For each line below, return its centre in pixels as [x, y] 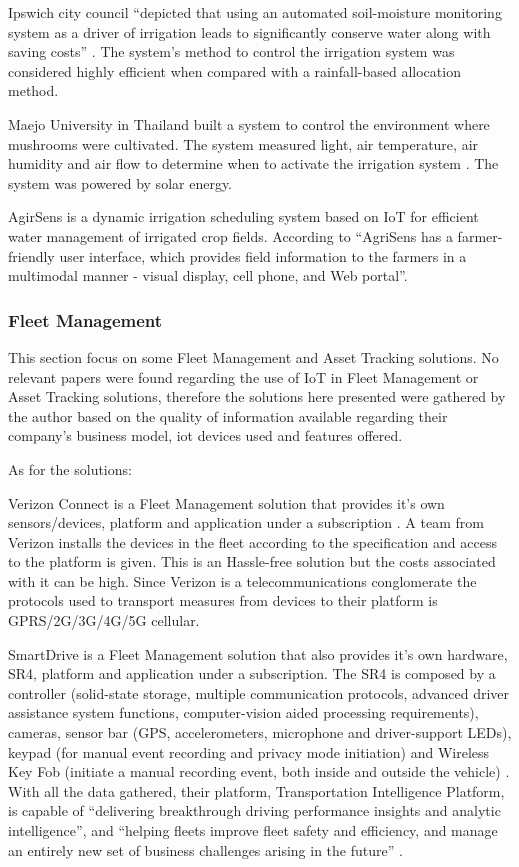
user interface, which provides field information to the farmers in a [263, 255]
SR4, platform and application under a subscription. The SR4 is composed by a [252, 673]
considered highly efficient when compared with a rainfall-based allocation [234, 70]
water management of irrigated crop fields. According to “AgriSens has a [230, 235]
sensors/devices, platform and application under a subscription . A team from [246, 522]
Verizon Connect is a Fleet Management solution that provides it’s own [226, 502]
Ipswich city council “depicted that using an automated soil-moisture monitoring [255, 12]
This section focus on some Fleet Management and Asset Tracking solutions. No [253, 356]
